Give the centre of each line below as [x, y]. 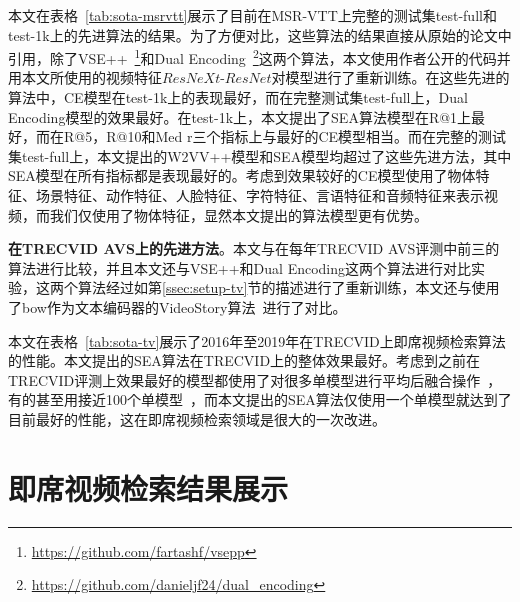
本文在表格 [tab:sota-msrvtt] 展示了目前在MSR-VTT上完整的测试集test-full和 [252, 15]
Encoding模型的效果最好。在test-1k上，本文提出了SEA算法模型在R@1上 [240, 116]
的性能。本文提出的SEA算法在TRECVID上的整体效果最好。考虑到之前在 [244, 360]
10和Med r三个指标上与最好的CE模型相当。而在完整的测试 [317, 136]
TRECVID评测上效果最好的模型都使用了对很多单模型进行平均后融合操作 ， [255, 379]
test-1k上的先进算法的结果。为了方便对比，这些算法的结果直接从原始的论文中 [260, 34]
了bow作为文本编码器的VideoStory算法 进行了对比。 [177, 306]
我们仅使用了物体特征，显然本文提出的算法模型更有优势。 [238, 214]
